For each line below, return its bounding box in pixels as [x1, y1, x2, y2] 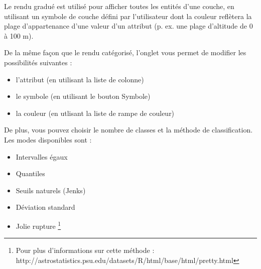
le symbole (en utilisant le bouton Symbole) [16, 91, 151, 101]
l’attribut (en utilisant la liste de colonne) [16, 74, 144, 84]
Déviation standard [16, 202, 75, 212]
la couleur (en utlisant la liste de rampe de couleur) [16, 107, 175, 118]
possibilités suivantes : [4, 57, 72, 67]
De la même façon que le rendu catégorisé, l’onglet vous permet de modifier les [4, 47, 246, 58]
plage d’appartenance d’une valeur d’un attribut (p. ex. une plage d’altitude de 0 [4, 21, 253, 31]
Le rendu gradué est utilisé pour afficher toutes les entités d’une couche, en [4, 1, 234, 11]
